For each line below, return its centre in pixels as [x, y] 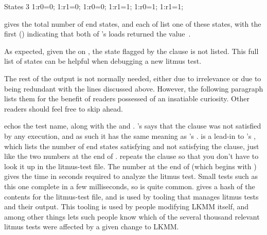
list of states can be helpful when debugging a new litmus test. [103, 61]
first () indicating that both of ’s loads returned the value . [97, 34]
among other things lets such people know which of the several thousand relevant [132, 216]
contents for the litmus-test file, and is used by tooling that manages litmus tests [131, 196]
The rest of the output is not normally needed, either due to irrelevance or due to [133, 78]
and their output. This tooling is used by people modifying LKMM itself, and [127, 206]
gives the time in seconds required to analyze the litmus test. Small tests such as [131, 176]
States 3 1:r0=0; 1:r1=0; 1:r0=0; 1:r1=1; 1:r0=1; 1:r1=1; [94, 6]
